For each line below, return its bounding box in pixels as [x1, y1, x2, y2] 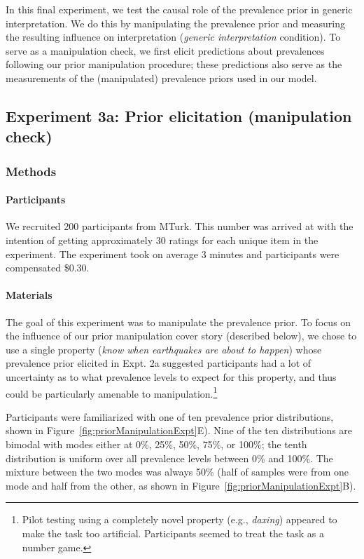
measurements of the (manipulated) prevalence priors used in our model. [6, 70, 317, 85]
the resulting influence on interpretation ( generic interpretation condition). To [6, 29, 341, 44]
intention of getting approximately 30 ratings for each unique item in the [6, 232, 318, 247]
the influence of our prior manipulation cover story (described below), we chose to [6, 328, 357, 343]
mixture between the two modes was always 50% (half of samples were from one [6, 464, 349, 479]
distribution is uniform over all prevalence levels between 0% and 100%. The [6, 450, 333, 465]
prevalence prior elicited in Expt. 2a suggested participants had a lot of [6, 356, 311, 370]
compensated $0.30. [6, 260, 90, 275]
